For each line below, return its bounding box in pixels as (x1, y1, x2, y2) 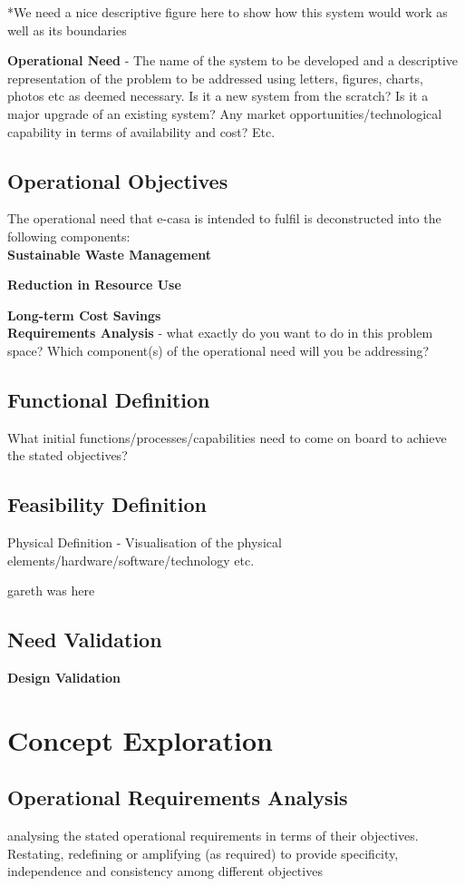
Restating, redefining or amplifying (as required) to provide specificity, (7, 843, 399, 862)
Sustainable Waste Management (7, 244, 212, 263)
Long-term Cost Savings (7, 305, 161, 324)
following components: (7, 226, 131, 245)
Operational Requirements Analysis (7, 783, 348, 812)
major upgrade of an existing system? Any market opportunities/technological (7, 103, 442, 123)
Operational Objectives (7, 166, 228, 194)
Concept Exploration (7, 721, 273, 758)
